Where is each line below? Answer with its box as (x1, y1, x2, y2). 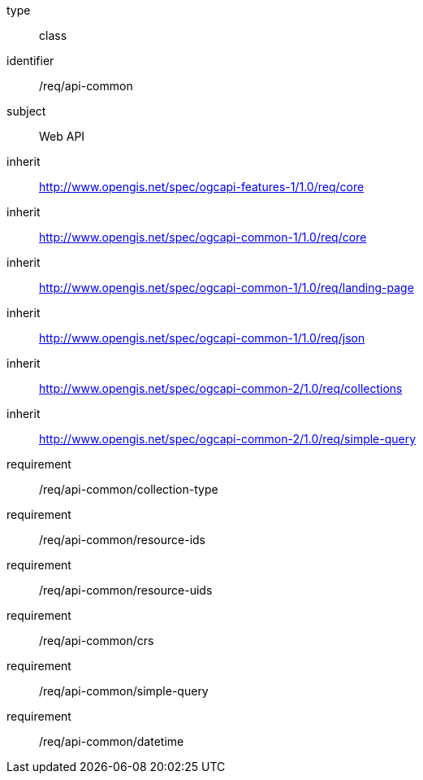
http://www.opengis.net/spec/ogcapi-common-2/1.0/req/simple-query (39, 432, 417, 446)
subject (6, 104, 46, 118)
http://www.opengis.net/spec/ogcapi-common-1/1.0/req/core (39, 230, 367, 244)
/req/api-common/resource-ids (39, 533, 206, 547)
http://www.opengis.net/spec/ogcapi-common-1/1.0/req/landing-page (39, 281, 414, 294)
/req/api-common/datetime (39, 734, 184, 748)
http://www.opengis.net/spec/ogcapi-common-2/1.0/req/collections (39, 381, 403, 395)
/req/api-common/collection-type (39, 482, 218, 496)
